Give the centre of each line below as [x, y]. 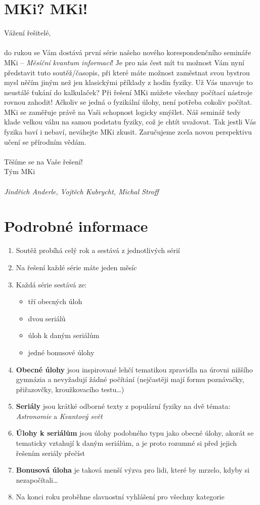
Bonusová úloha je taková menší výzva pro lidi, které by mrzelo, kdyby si [133, 470]
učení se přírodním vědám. [45, 141]
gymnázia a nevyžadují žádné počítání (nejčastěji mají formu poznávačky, [130, 379]
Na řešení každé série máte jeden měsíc [76, 267]
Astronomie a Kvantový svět [59, 416]
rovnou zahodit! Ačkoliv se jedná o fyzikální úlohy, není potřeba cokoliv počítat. [128, 102]
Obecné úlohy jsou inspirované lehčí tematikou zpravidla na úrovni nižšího [134, 369]
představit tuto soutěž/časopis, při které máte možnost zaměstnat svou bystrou [127, 72]
